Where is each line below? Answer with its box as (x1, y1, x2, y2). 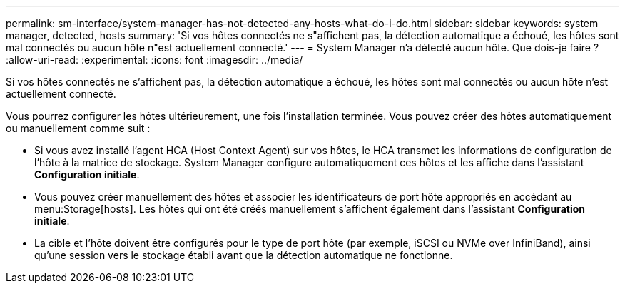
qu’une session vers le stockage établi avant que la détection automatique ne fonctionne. (34, 249, 453, 261)
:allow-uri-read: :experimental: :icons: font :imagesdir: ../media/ (6, 54, 303, 66)
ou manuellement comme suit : (6, 122, 151, 134)
